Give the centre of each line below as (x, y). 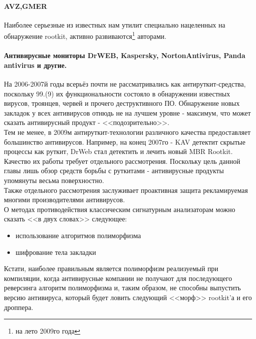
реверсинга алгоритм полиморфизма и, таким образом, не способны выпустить (123, 288)
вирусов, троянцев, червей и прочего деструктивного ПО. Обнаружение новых (122, 103)
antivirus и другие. (35, 65)
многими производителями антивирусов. (64, 200)
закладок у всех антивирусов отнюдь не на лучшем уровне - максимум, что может (128, 112)
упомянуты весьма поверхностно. (54, 180)
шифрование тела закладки (56, 252)
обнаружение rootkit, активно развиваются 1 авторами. (85, 35)
